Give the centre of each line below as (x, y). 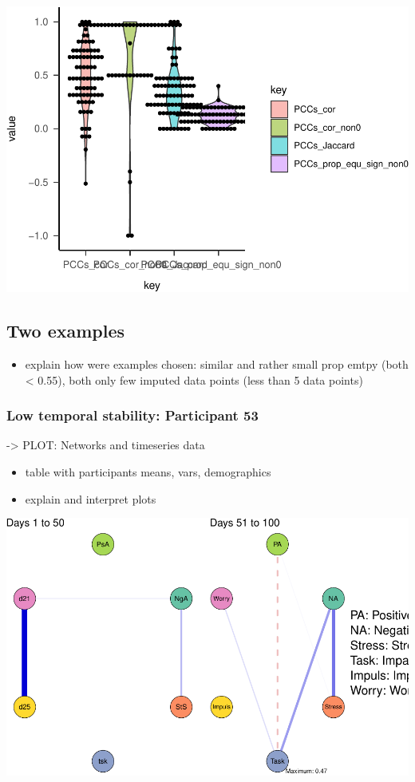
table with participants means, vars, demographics (148, 471)
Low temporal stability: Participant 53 (132, 415)
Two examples (66, 331)
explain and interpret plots (91, 498)
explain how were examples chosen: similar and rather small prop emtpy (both (217, 363)
